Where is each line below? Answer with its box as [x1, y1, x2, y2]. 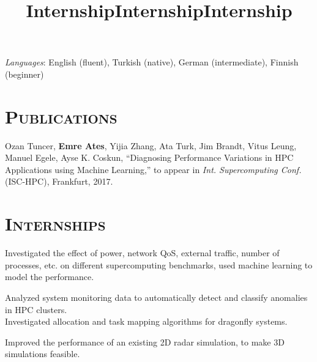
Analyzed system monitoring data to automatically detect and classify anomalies [5, 290, 308, 303]
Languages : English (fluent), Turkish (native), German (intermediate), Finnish [5, 56, 299, 68]
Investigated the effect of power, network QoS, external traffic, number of [5, 246, 280, 259]
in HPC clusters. [5, 303, 67, 316]
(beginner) [5, 67, 44, 80]
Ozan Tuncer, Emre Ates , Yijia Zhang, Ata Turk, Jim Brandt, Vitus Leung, [5, 139, 297, 152]
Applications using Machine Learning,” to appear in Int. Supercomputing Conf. [5, 163, 302, 175]
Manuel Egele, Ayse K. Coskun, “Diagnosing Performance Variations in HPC [5, 151, 294, 164]
